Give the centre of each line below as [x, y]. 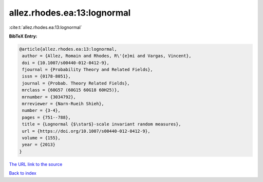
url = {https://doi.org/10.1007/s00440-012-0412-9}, [86, 131]
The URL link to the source [36, 164]
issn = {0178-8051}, [47, 76]
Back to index [23, 173]
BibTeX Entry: [23, 36]
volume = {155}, [41, 138]
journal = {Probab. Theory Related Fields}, [76, 83]
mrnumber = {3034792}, [49, 97]
